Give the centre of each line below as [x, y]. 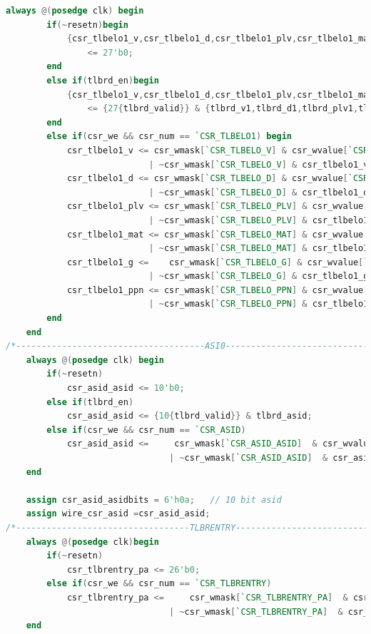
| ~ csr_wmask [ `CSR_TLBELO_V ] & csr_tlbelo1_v [259, 164]
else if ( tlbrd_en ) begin [103, 80]
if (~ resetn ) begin [87, 25]
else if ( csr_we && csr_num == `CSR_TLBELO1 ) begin [169, 137]
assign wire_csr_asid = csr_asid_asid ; [118, 514]
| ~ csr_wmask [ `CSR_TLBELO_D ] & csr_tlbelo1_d [259, 192]
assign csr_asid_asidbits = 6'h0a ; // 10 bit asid [154, 500]
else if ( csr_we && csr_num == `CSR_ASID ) [146, 430]
